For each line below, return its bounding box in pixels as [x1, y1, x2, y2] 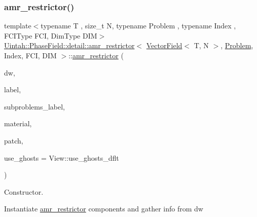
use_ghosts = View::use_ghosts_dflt [4, 152, 119, 163]
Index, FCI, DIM [4, 50, 57, 60]
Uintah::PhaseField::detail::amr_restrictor [4, 40, 135, 51]
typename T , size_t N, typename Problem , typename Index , [41, 20, 236, 31]
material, [4, 118, 32, 129]
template [4, 20, 31, 31]
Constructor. [4, 186, 44, 197]
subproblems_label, [4, 101, 65, 112]
